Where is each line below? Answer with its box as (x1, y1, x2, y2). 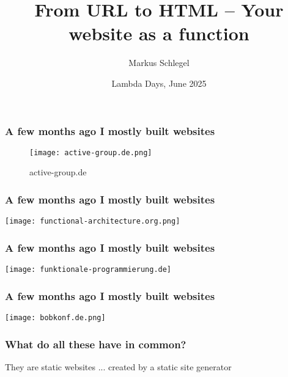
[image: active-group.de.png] (29, 148, 152, 157)
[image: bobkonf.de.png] (5, 313, 106, 323)
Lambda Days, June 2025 (111, 76, 207, 89)
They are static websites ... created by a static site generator (5, 360, 232, 373)
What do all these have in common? (5, 336, 186, 351)
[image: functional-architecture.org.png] (5, 217, 180, 226)
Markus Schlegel (128, 56, 190, 69)
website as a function (68, 21, 249, 46)
